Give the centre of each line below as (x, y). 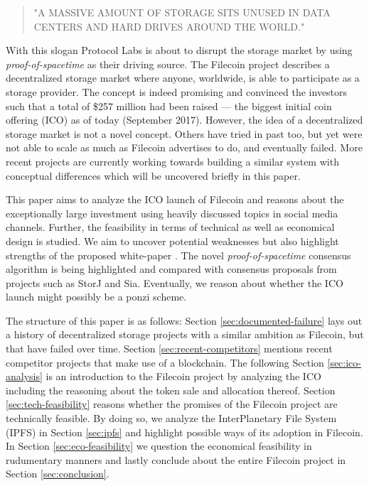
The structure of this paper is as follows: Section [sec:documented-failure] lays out (184, 320)
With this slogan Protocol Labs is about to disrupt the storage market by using (179, 50)
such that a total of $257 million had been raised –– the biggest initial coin (169, 106)
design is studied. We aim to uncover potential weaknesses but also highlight (172, 241)
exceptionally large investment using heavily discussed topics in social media (172, 213)
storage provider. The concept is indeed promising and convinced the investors (177, 91)
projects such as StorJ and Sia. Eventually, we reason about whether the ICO (175, 282)
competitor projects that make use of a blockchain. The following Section (165, 362)
